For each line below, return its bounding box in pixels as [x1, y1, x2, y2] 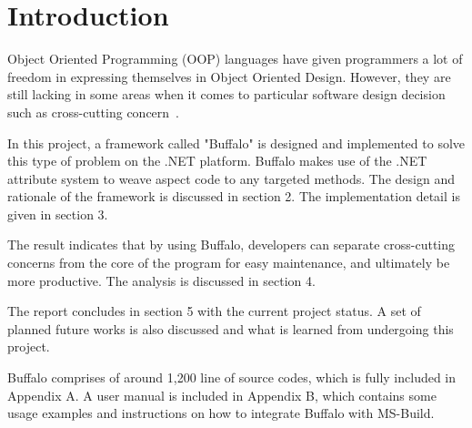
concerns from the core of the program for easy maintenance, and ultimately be [7, 253, 450, 272]
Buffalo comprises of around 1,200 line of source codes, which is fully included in [7, 368, 457, 387]
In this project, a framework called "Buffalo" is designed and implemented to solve [7, 133, 466, 152]
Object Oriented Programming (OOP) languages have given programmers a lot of [7, 49, 463, 68]
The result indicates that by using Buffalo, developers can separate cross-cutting [7, 235, 456, 254]
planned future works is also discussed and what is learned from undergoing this [7, 319, 454, 338]
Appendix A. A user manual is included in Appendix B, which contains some [7, 385, 437, 404]
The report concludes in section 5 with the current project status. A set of [7, 301, 421, 321]
